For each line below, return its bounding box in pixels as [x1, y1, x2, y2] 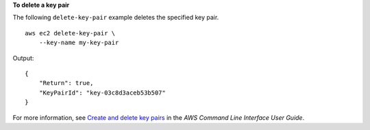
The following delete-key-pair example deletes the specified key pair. [12, 14, 219, 22]
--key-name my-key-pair [38, 39, 119, 47]
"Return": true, [38, 79, 94, 87]
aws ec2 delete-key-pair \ [25, 29, 116, 37]
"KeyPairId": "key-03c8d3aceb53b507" [38, 88, 166, 97]
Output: [12, 54, 34, 62]
